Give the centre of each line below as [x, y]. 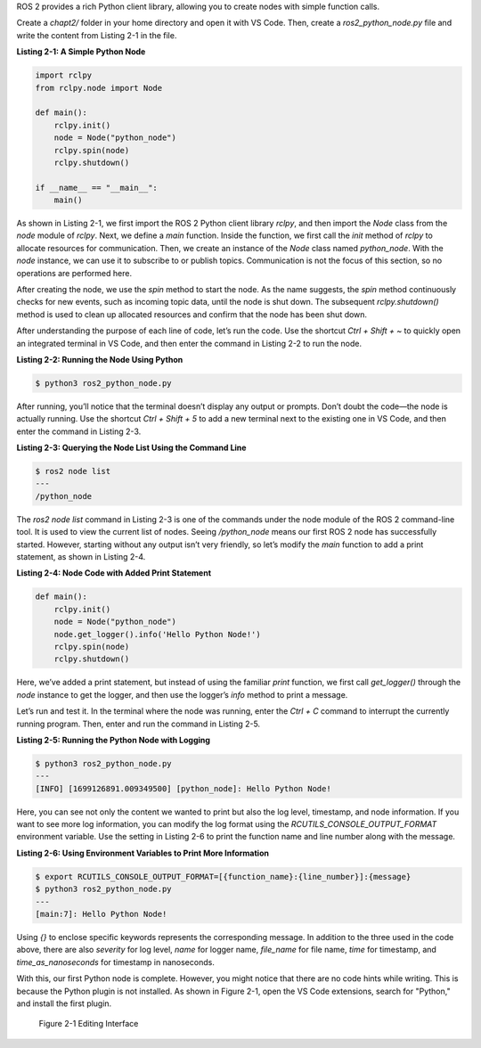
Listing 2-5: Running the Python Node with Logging [114, 740]
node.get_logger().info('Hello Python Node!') [158, 634]
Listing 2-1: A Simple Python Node [81, 52]
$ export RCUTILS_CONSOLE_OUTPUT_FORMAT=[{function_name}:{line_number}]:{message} [223, 876]
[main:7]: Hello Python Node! [101, 914]
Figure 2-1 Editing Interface [89, 1024]
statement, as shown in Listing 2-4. [81, 557]
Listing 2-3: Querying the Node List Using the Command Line [131, 448]
